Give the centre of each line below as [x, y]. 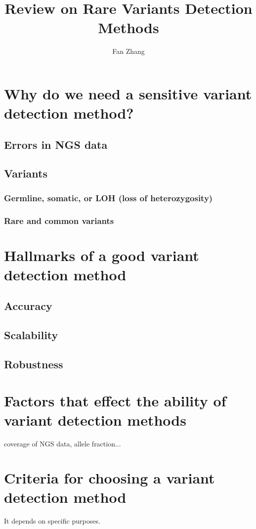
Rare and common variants [59, 220]
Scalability [31, 335]
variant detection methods [95, 419]
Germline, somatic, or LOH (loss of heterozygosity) [108, 198]
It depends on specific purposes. [52, 520]
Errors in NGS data [56, 144]
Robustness [34, 364]
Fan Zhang [128, 51]
